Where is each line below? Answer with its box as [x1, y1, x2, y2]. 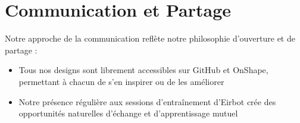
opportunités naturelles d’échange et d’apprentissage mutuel [18, 107, 238, 119]
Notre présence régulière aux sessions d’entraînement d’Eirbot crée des [18, 95, 276, 108]
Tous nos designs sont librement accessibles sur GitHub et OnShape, [18, 64, 268, 76]
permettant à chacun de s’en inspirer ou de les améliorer [18, 75, 224, 87]
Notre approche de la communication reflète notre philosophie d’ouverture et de [5, 32, 295, 45]
